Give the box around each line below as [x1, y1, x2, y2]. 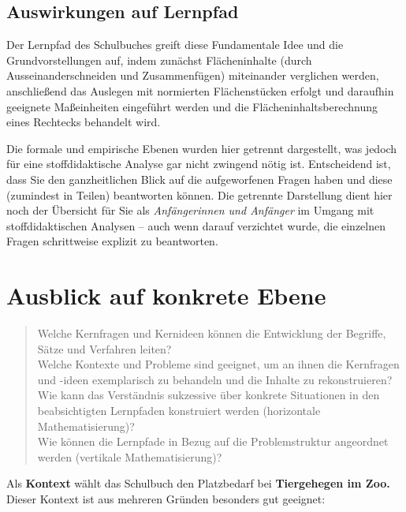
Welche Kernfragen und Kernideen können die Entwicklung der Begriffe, [37, 325, 386, 342]
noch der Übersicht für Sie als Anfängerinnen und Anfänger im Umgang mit [6, 202, 374, 219]
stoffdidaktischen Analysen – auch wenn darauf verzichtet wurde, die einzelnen [6, 217, 386, 234]
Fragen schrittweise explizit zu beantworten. [6, 233, 218, 249]
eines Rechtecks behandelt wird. [6, 114, 161, 130]
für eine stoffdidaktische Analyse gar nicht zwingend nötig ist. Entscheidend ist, [6, 155, 391, 172]
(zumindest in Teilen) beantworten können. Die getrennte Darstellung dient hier [6, 186, 393, 203]
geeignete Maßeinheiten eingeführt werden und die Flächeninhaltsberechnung [6, 98, 378, 114]
